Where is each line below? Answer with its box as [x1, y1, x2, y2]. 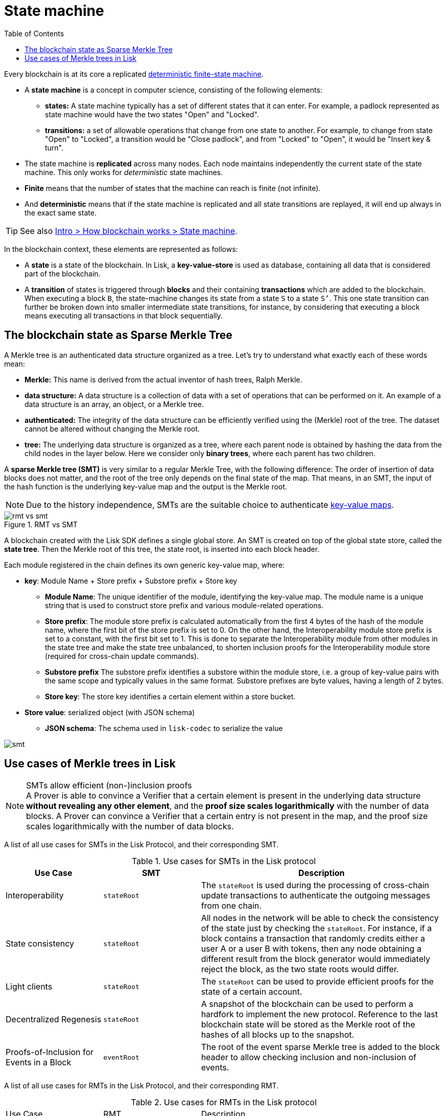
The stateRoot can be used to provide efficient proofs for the [201, 976, 434, 987]
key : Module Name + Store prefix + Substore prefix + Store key [25, 576, 238, 585]
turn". [45, 143, 64, 152]
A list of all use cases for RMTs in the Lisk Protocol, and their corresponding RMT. [4, 1081, 279, 1090]
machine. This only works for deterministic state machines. [25, 167, 223, 177]
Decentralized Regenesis [6, 1014, 102, 1025]
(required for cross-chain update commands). [45, 651, 199, 660]
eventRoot [103, 1053, 139, 1061]
